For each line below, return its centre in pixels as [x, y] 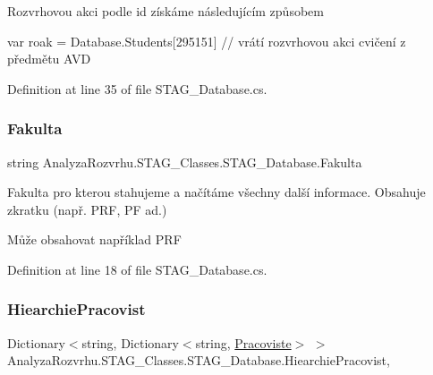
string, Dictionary [130, 342]
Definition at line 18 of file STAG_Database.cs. [137, 269]
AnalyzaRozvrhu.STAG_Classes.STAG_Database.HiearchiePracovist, [199, 360]
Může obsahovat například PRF [94, 239]
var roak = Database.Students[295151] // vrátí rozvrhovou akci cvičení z [207, 41]
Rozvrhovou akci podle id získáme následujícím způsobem [166, 11]
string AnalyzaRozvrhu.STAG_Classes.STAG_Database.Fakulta [185, 162]
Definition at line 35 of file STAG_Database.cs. [137, 88]
